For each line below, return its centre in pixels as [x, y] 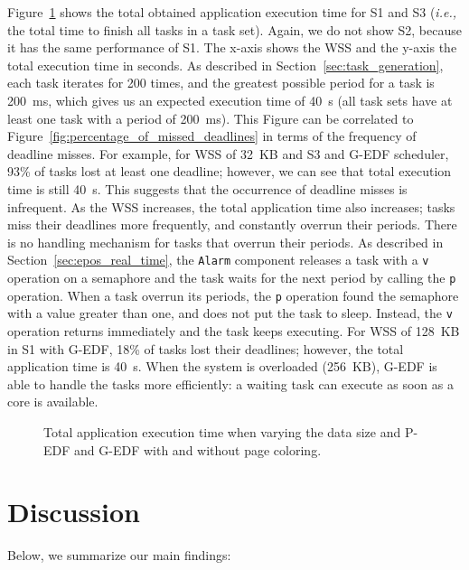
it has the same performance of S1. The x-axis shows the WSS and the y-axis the [232, 47]
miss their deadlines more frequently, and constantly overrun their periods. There [232, 224]
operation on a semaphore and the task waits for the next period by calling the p [232, 277]
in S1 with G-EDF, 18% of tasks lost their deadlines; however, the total [206, 348]
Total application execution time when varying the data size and [222, 431]
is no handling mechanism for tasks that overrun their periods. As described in [225, 242]
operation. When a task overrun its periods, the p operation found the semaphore [233, 295]
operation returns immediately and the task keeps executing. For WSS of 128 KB [234, 330]
